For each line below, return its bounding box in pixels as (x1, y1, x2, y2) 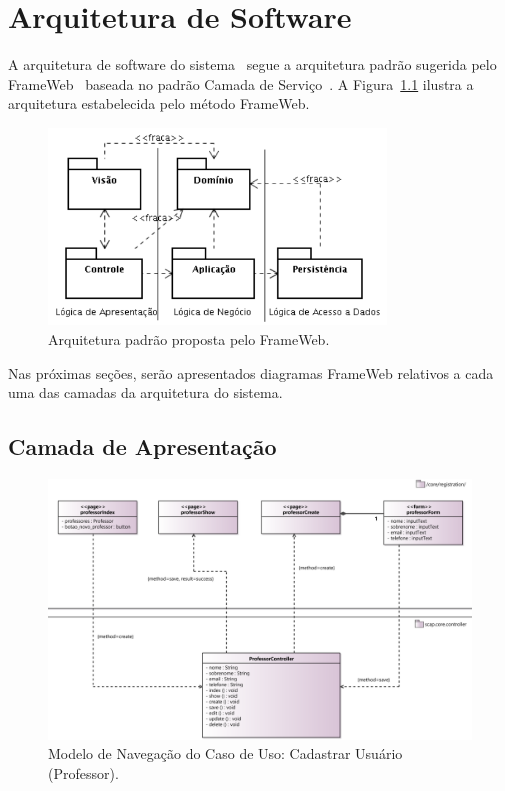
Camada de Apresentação (8, 431, 277, 462)
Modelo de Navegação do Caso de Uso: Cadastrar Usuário (48, 743, 403, 764)
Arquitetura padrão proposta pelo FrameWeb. (48, 328, 330, 349)
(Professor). (48, 763, 119, 783)
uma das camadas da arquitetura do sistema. (8, 382, 283, 403)
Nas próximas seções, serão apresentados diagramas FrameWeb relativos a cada (8, 362, 494, 383)
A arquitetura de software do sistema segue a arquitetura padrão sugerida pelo (8, 54, 497, 75)
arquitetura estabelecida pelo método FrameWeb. (8, 93, 310, 114)
